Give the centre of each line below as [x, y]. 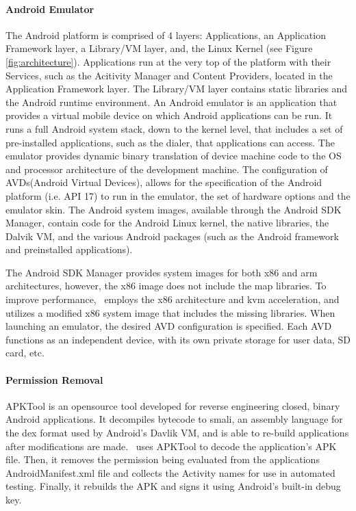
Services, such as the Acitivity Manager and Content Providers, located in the [169, 75]
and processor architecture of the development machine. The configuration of [167, 169]
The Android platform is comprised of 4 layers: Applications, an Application [166, 35]
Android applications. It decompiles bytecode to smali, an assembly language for [174, 419]
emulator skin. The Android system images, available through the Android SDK [174, 209]
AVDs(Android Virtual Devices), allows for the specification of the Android [164, 182]
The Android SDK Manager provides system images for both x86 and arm [162, 272]
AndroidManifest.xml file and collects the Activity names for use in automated [170, 472]
